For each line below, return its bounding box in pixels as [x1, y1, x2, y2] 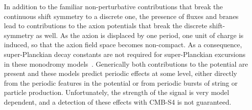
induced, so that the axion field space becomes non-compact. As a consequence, [4, 39, 242, 50]
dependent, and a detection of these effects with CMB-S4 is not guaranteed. [4, 96, 231, 107]
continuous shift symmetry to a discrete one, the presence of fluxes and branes [4, 11, 239, 21]
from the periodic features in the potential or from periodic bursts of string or [4, 77, 238, 88]
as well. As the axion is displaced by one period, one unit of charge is [36, 30, 244, 40]
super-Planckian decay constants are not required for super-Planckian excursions [4, 49, 246, 59]
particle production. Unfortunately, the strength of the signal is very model [4, 87, 229, 97]
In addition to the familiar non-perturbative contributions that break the [4, 1, 223, 11]
